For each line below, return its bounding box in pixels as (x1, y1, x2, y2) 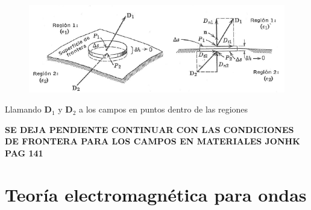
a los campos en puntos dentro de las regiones (79, 103, 248, 116)
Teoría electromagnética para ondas (5, 182, 307, 206)
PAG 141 (5, 147, 43, 159)
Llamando (5, 103, 42, 116)
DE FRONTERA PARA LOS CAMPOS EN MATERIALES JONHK (5, 135, 300, 147)
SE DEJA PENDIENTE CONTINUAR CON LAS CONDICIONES (5, 123, 294, 135)
